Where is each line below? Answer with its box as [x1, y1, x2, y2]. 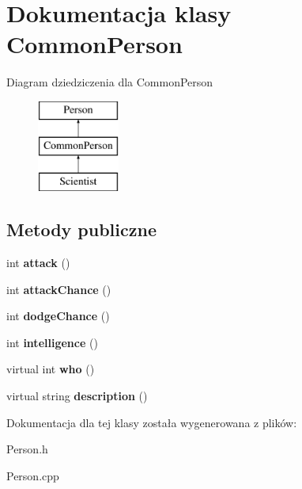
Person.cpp [6, 467, 59, 483]
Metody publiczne [6, 217, 157, 242]
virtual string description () [6, 388, 148, 404]
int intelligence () [6, 334, 98, 350]
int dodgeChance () [6, 308, 110, 324]
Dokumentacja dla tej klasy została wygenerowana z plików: [6, 414, 297, 430]
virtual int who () [6, 361, 95, 377]
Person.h [6, 441, 48, 457]
